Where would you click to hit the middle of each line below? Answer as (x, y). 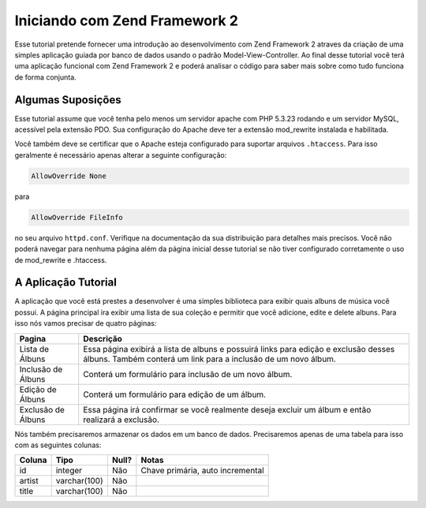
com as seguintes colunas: (58, 445)
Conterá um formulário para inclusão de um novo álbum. (188, 374)
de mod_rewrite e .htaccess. (61, 260)
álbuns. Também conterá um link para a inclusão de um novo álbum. (210, 359)
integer (69, 471)
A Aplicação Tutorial (66, 283)
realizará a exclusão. (121, 420)
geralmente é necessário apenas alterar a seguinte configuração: (121, 155)
